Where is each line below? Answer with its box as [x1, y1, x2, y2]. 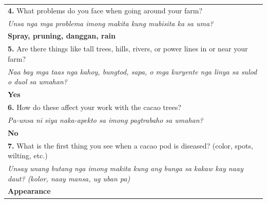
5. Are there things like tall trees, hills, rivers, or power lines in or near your [8, 43, 248, 54]
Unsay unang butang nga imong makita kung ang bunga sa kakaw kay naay [8, 162, 243, 173]
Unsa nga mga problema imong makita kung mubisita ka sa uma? [8, 17, 214, 28]
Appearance [8, 186, 51, 196]
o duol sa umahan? [8, 76, 67, 87]
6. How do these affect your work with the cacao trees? [8, 102, 181, 112]
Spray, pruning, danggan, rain [8, 30, 116, 41]
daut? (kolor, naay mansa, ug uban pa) [8, 173, 130, 183]
